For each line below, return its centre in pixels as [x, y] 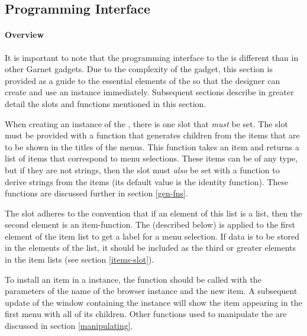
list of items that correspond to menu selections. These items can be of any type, [151, 158]
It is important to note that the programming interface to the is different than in [152, 57]
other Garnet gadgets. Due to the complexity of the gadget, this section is [139, 69]
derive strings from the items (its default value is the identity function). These [147, 181]
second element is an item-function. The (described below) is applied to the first [150, 224]
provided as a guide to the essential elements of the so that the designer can [143, 80]
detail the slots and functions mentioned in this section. [106, 103]
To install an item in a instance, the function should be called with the [133, 279]
